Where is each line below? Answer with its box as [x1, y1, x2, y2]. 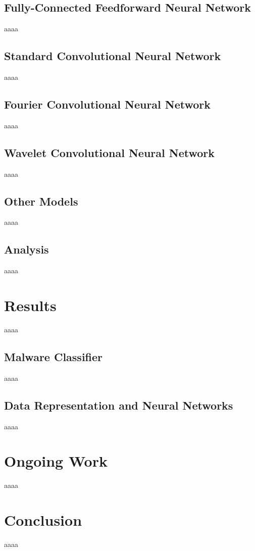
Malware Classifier [4, 348, 103, 364]
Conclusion [4, 510, 82, 530]
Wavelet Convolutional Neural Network [4, 144, 215, 160]
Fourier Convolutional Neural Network [4, 96, 211, 112]
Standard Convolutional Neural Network [4, 48, 221, 64]
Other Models [4, 193, 78, 209]
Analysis [4, 241, 49, 257]
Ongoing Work [4, 450, 108, 471]
